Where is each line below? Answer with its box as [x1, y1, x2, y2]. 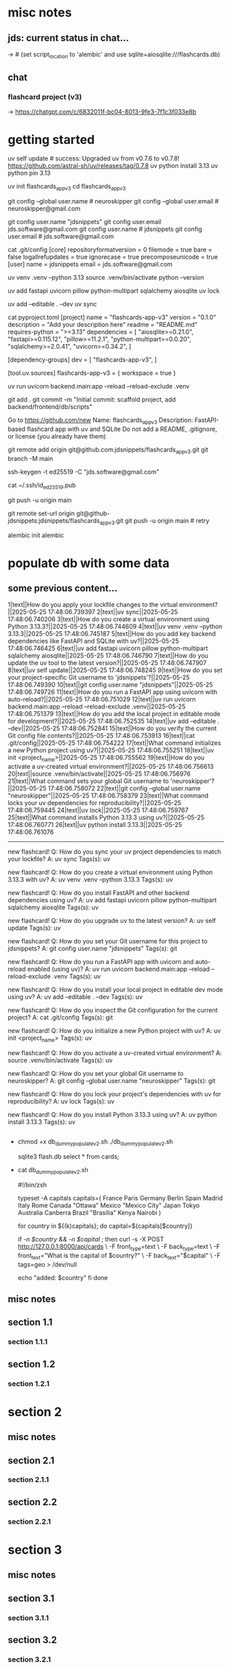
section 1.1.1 [8, 1337, 48, 1347]
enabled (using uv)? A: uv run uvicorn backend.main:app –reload [27, 965, 210, 974]
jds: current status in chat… [8, 32, 130, 44]
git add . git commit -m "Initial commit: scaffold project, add [8, 395, 176, 404]
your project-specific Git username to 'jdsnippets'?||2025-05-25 [8, 673, 191, 682]
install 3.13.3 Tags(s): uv [8, 1118, 76, 1126]
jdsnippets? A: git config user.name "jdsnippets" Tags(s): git [8, 944, 178, 953]
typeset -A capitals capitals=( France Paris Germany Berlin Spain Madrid [17, 1194, 223, 1202]
